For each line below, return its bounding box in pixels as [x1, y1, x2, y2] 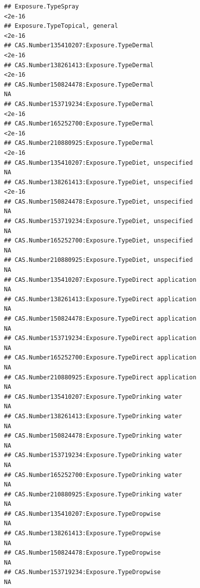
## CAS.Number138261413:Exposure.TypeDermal [4, 61, 154, 69]
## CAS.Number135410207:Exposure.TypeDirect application [4, 276, 197, 283]
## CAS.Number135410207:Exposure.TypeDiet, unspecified [4, 159, 193, 166]
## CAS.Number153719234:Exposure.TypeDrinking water [4, 452, 182, 459]
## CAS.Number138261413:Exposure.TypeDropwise [4, 530, 161, 537]
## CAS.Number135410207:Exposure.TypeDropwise [4, 510, 161, 517]
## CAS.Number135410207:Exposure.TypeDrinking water [4, 393, 182, 400]
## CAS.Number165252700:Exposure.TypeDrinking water [4, 471, 182, 478]
